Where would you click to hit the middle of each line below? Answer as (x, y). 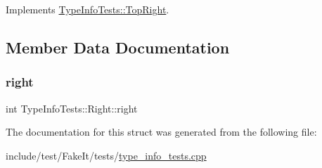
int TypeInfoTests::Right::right (72, 108)
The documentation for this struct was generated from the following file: (161, 132)
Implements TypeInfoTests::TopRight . (88, 9)
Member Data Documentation (118, 47)
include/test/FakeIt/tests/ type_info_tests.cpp (106, 155)
